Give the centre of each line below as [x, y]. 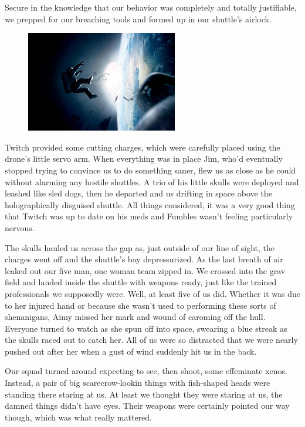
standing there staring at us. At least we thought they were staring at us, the [144, 394]
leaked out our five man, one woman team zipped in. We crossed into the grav [145, 270]
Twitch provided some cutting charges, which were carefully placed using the [143, 147]
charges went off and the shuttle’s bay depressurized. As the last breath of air [144, 259]
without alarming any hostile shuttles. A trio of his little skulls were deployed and [152, 181]
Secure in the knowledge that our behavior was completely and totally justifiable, [151, 7]
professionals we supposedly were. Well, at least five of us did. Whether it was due [152, 293]
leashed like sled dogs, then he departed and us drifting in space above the [138, 193]
